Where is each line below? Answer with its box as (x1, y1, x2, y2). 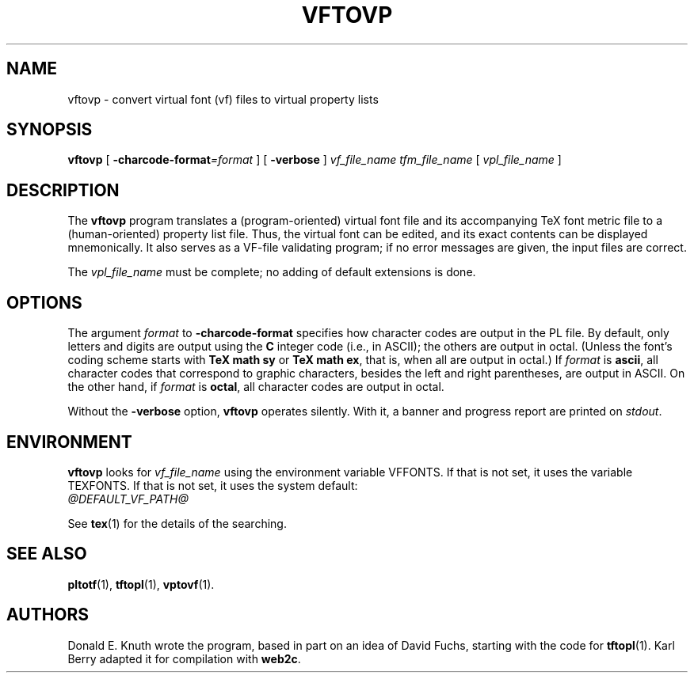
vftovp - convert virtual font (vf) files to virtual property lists (67, 92, 379, 106)
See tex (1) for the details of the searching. (67, 516, 287, 530)
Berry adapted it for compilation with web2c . (67, 651, 301, 666)
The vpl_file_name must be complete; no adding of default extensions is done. (67, 265, 476, 279)
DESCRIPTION (6, 180, 120, 200)
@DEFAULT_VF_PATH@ (67, 491, 189, 506)
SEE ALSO (6, 544, 87, 564)
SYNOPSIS (6, 119, 93, 140)
